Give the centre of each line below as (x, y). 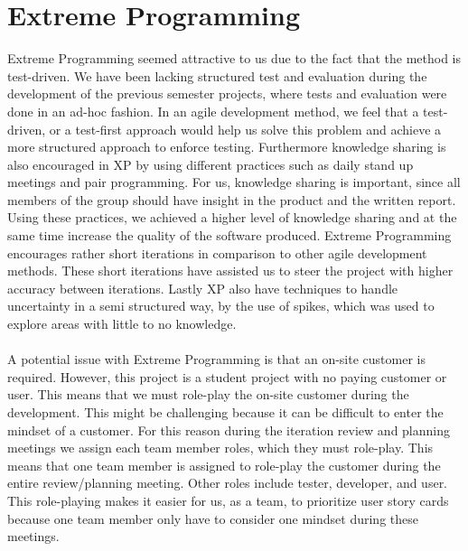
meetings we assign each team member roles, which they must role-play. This (220, 448)
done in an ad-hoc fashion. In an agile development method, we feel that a (213, 111)
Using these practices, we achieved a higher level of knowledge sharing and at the (232, 217)
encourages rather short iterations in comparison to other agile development (217, 252)
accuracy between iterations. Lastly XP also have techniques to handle (203, 288)
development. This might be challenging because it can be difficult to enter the (225, 412)
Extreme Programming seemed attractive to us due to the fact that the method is (234, 58)
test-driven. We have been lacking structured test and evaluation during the (217, 75)
